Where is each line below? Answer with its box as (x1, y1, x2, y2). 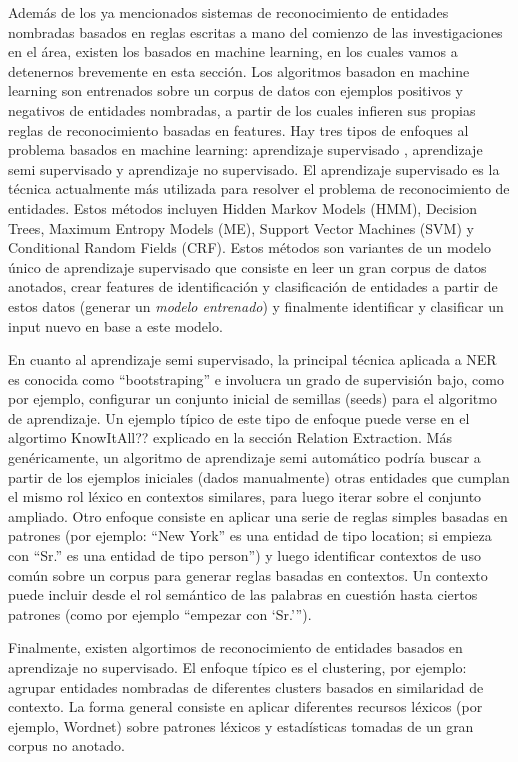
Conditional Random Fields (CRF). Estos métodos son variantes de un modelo (8, 237, 491, 258)
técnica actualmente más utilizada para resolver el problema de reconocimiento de (8, 178, 510, 199)
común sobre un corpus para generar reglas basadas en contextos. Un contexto (8, 564, 488, 585)
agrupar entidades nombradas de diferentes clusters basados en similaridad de (8, 676, 484, 697)
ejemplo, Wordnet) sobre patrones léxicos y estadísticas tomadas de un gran (8, 715, 474, 736)
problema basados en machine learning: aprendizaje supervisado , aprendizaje (8, 139, 483, 160)
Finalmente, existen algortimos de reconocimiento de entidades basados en (8, 637, 463, 658)
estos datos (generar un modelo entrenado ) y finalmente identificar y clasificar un (8, 295, 504, 316)
